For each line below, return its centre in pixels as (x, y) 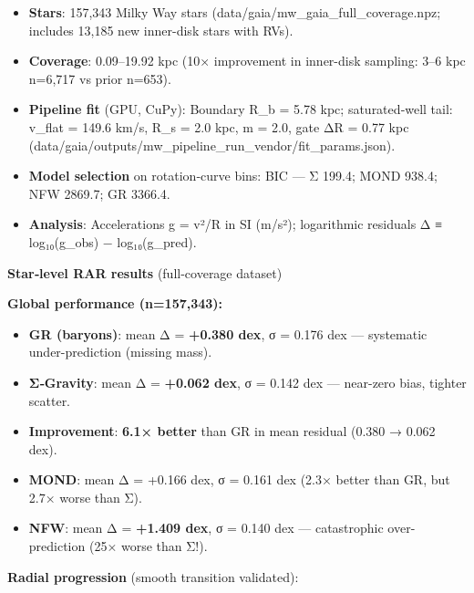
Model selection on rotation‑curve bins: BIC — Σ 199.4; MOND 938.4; (233, 176)
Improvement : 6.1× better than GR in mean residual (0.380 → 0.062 (232, 431)
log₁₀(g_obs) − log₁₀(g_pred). (113, 241)
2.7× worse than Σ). (85, 497)
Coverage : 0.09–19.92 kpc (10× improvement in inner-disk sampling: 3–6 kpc (247, 61)
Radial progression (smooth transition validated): (153, 576)
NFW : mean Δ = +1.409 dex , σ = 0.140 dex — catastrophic (206, 528)
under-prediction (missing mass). (120, 352)
